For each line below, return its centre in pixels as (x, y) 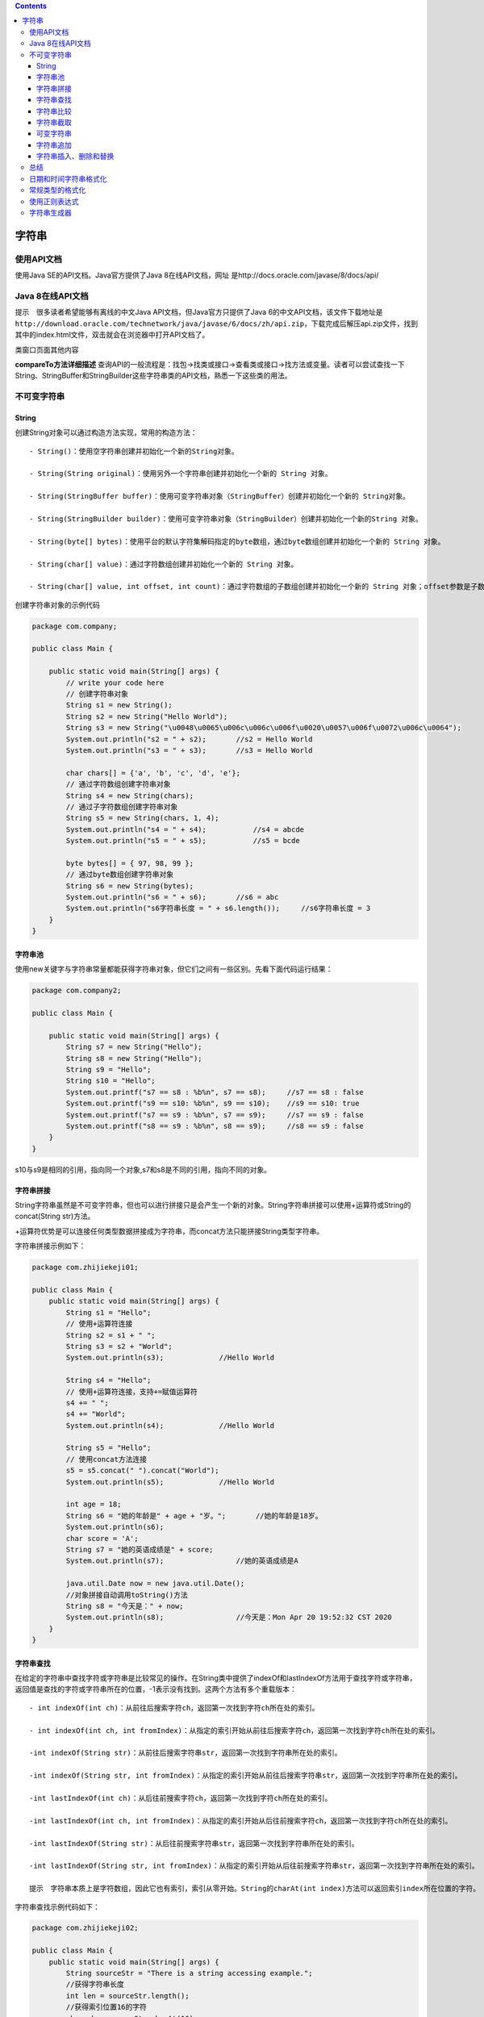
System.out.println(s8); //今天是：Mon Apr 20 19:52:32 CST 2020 (229, 1617)
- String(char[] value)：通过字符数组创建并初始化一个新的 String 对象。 (164, 564)
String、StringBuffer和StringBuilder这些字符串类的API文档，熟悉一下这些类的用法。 (153, 376)
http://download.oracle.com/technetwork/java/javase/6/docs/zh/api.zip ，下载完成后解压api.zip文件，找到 (217, 324)
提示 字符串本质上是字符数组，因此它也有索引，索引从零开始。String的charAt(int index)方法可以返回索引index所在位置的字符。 (255, 1889)
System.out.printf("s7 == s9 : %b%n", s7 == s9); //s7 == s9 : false (215, 1115)
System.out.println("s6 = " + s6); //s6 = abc (172, 897)
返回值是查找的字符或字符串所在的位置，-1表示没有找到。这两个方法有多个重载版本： (156, 1689)
